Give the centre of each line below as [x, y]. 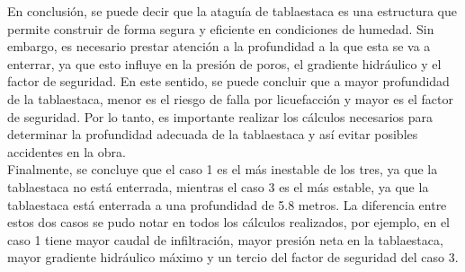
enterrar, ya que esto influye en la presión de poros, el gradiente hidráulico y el [224, 63]
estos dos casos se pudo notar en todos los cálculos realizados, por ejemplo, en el [228, 222]
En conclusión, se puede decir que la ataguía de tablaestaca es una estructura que [232, 11]
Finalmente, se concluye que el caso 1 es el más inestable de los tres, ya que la [223, 169]
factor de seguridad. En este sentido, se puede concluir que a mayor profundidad [228, 81]
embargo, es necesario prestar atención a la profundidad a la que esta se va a [219, 46]
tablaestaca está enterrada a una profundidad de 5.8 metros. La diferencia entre [227, 204]
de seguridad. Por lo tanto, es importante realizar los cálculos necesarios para [220, 116]
